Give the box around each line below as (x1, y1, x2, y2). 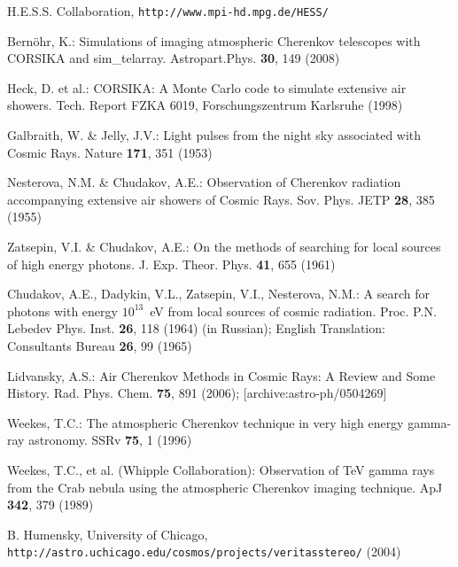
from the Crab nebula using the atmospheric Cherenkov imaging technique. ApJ (7, 478, 443, 496)
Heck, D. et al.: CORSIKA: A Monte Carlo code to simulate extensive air (7, 78, 407, 97)
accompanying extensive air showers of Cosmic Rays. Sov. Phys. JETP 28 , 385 (7, 190, 435, 208)
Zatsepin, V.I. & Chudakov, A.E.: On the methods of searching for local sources (7, 237, 441, 255)
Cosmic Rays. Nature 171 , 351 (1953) (7, 143, 213, 161)
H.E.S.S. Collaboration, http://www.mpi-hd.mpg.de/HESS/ (7, 2, 329, 19)
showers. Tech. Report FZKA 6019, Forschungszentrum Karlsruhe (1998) (7, 96, 403, 114)
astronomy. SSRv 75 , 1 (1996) (28, 431, 192, 449)
